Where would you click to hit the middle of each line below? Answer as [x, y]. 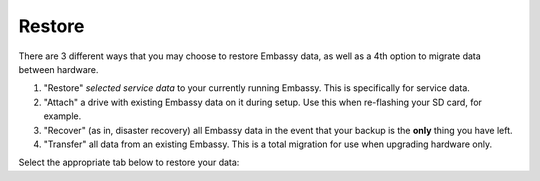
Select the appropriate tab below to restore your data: [129, 162]
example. [62, 116]
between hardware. [58, 69]
